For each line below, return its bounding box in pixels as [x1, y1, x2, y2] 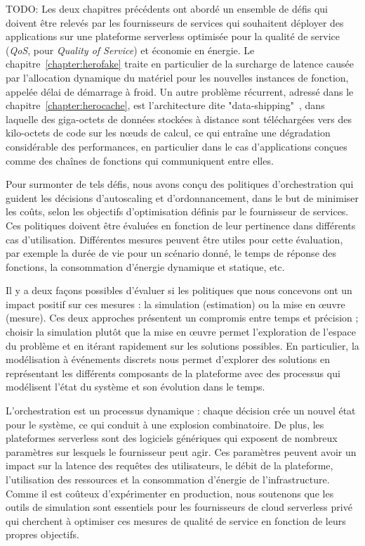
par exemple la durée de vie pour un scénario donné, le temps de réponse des [6, 246, 337, 260]
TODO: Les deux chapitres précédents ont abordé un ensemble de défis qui [6, 1, 328, 15]
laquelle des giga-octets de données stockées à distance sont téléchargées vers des [6, 111, 352, 126]
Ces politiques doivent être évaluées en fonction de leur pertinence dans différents [6, 217, 356, 232]
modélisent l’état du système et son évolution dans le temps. [6, 379, 265, 394]
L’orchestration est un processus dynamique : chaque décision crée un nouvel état [6, 403, 356, 418]
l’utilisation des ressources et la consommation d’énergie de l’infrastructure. [6, 472, 330, 486]
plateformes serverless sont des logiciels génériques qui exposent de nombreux [6, 431, 338, 445]
